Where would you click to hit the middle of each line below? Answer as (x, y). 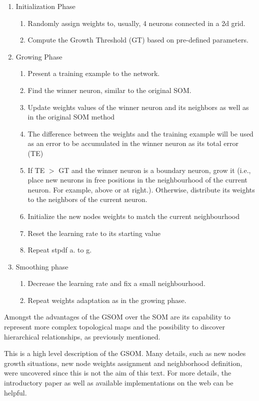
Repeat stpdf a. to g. (60, 250)
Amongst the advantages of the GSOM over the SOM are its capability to (117, 317)
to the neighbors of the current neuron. (87, 199)
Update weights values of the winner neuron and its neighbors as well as (138, 107)
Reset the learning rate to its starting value (94, 233)
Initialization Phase (45, 6)
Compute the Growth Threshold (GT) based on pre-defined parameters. (138, 40)
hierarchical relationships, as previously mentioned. (82, 336)
